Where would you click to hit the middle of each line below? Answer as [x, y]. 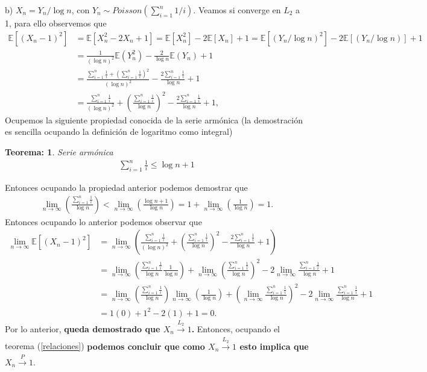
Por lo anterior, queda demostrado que [83, 329]
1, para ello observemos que [56, 23]
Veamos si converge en [239, 10]
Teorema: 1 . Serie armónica [59, 152]
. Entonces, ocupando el [236, 329]
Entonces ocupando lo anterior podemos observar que [103, 221]
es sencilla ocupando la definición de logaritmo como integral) [119, 132]
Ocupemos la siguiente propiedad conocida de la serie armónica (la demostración [154, 119]
